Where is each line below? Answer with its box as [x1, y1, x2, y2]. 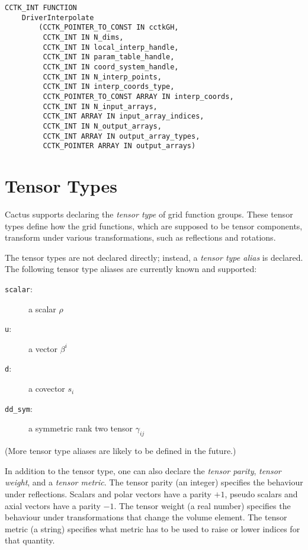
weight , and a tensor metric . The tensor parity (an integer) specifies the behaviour [5, 476, 303, 488]
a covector [28, 382, 65, 395]
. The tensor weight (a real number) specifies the [114, 499, 291, 511]
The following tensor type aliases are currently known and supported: [5, 263, 257, 275]
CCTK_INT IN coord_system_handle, [43, 62, 179, 71]
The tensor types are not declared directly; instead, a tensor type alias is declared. [5, 251, 303, 263]
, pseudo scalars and [224, 487, 298, 500]
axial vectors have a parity [5, 499, 101, 511]
